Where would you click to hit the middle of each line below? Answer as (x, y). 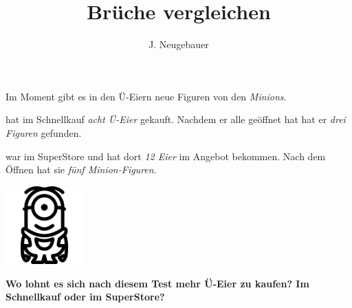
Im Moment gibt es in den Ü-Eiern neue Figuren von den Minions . (146, 96)
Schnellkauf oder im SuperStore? (85, 297)
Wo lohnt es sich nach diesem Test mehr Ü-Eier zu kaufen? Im (157, 283)
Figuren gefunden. (44, 132)
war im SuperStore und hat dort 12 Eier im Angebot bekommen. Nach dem (166, 156)
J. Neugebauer (179, 44)
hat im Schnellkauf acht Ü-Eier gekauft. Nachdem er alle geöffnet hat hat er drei (176, 119)
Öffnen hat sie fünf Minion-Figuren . (81, 169)
